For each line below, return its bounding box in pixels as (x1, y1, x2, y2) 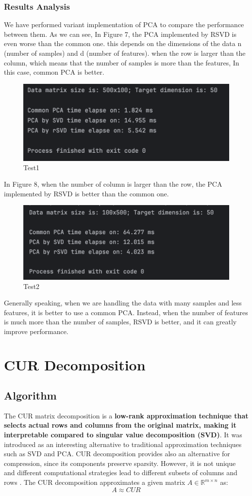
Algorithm (4, 388, 57, 403)
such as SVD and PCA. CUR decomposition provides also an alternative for (4, 448, 230, 459)
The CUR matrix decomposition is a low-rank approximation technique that (4, 410, 249, 420)
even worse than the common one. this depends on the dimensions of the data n (4, 38, 242, 48)
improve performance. (4, 326, 68, 336)
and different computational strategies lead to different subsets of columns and (4, 467, 237, 478)
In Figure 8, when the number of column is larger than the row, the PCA (4, 178, 222, 189)
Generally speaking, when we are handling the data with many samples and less (4, 297, 242, 307)
